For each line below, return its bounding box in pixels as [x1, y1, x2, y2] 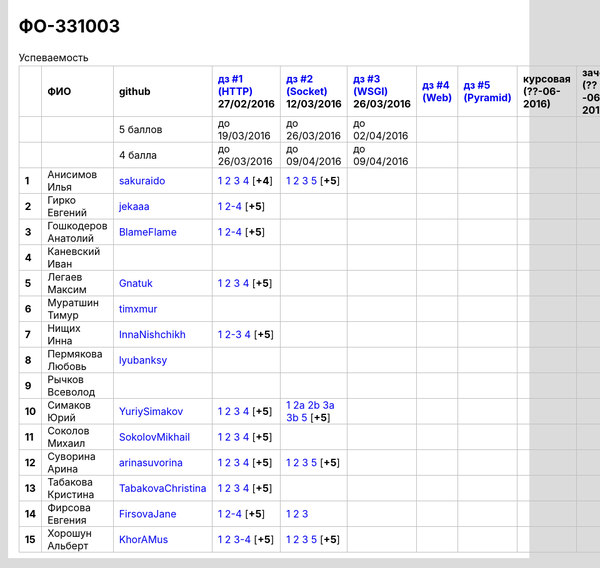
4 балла [118, 148, 158, 162]
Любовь [46, 359, 87, 373]
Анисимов [46, 167, 98, 181]
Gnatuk [118, 276, 154, 290]
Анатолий [46, 231, 95, 245]
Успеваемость [18, 50, 89, 64]
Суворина [46, 449, 96, 463]
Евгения [46, 513, 87, 527]
